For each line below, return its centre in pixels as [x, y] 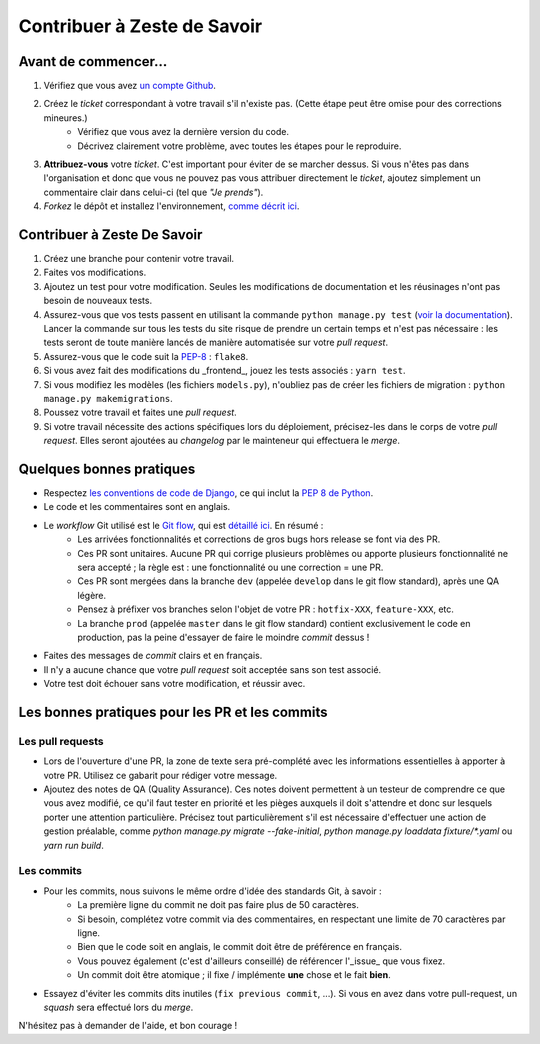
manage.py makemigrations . [108, 398]
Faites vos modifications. [95, 272]
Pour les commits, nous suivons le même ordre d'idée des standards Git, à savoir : [212, 891]
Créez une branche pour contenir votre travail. [139, 259]
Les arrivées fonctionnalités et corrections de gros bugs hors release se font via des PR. [259, 539]
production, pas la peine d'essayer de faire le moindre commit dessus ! [223, 637]
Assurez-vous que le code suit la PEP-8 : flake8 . [146, 356]
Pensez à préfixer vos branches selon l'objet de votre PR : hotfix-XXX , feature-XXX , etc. [266, 609]
